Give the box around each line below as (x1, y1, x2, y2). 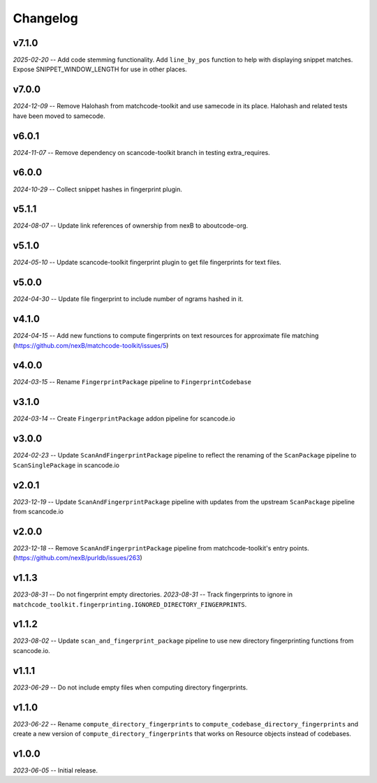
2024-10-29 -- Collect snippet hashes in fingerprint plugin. (13, 185, 183, 193)
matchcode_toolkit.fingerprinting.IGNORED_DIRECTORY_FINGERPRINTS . (13, 600, 247, 608)
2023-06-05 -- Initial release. (13, 766, 98, 775)
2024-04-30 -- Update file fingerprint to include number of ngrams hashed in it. (13, 295, 244, 303)
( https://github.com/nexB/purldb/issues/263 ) (13, 554, 142, 562)
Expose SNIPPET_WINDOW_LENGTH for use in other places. (13, 65, 188, 73)
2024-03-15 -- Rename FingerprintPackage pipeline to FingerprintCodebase (13, 378, 251, 386)
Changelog (13, 10, 78, 26)
